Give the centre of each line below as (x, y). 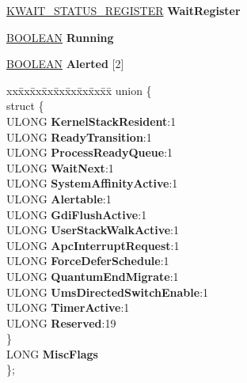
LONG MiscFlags (52, 353)
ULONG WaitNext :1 (60, 167)
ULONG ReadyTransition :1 (79, 137)
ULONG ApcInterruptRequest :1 (93, 245)
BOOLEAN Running (60, 37)
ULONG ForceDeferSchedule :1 (88, 261)
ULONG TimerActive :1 (68, 307)
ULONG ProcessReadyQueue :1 (90, 152)
